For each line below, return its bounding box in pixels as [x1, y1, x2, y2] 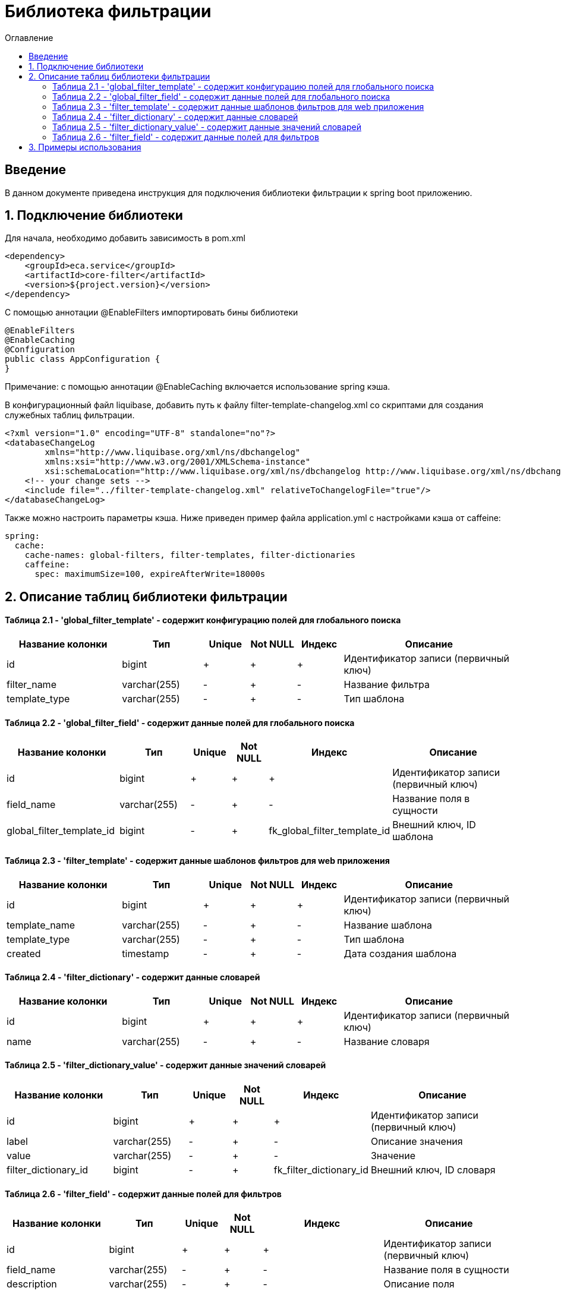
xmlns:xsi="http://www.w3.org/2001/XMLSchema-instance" [45, 457, 311, 467]
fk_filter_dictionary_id [273, 1163, 368, 1176]
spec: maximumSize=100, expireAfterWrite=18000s [34, 569, 266, 579]
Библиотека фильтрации [5, 1, 212, 21]
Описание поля [383, 1278, 455, 1290]
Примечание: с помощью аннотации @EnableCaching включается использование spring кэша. [5, 381, 390, 392]
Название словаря [343, 1035, 430, 1047]
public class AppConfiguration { [5, 354, 160, 364]
